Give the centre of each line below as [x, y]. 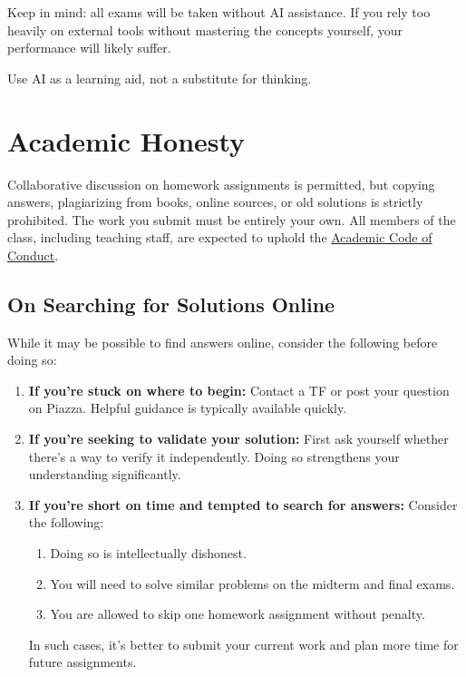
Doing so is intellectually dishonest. [148, 553]
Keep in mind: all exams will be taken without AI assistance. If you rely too [219, 12]
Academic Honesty [126, 140]
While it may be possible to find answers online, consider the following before [223, 342]
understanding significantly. [105, 474]
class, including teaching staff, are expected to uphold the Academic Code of [220, 237]
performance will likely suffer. [89, 48]
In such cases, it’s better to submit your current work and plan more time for [243, 644]
